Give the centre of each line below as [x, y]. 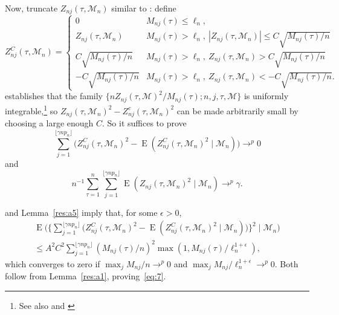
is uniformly [266, 96]
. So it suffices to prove [144, 123]
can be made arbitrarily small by [237, 110]
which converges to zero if [53, 263]
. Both [286, 263]
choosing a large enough [49, 123]
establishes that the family [54, 96]
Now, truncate [31, 8]
